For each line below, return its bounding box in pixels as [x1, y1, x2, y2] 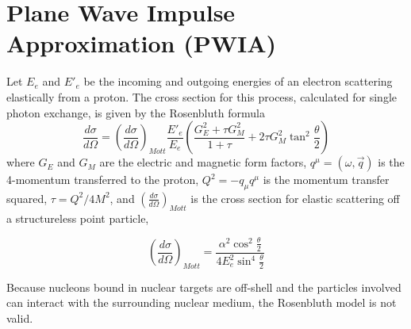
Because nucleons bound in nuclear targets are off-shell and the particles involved [6, 278, 401, 295]
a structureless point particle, [6, 209, 149, 226]
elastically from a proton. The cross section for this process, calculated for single [6, 88, 397, 105]
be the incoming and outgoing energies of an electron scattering [83, 73, 393, 90]
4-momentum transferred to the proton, [6, 171, 199, 188]
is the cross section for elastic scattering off [190, 189, 400, 206]
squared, [6, 189, 48, 206]
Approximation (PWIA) [6, 27, 277, 59]
